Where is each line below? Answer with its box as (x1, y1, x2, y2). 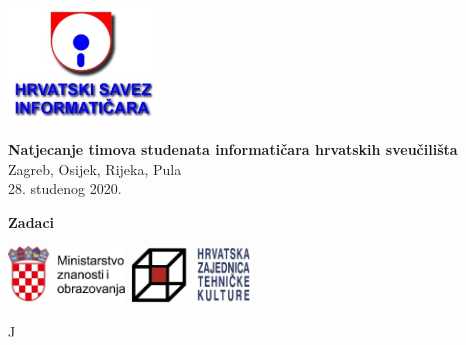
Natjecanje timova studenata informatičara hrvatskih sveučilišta (8, 138, 458, 159)
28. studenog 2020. (8, 178, 122, 199)
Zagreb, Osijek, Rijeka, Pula (8, 158, 182, 179)
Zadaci (8, 211, 55, 232)
